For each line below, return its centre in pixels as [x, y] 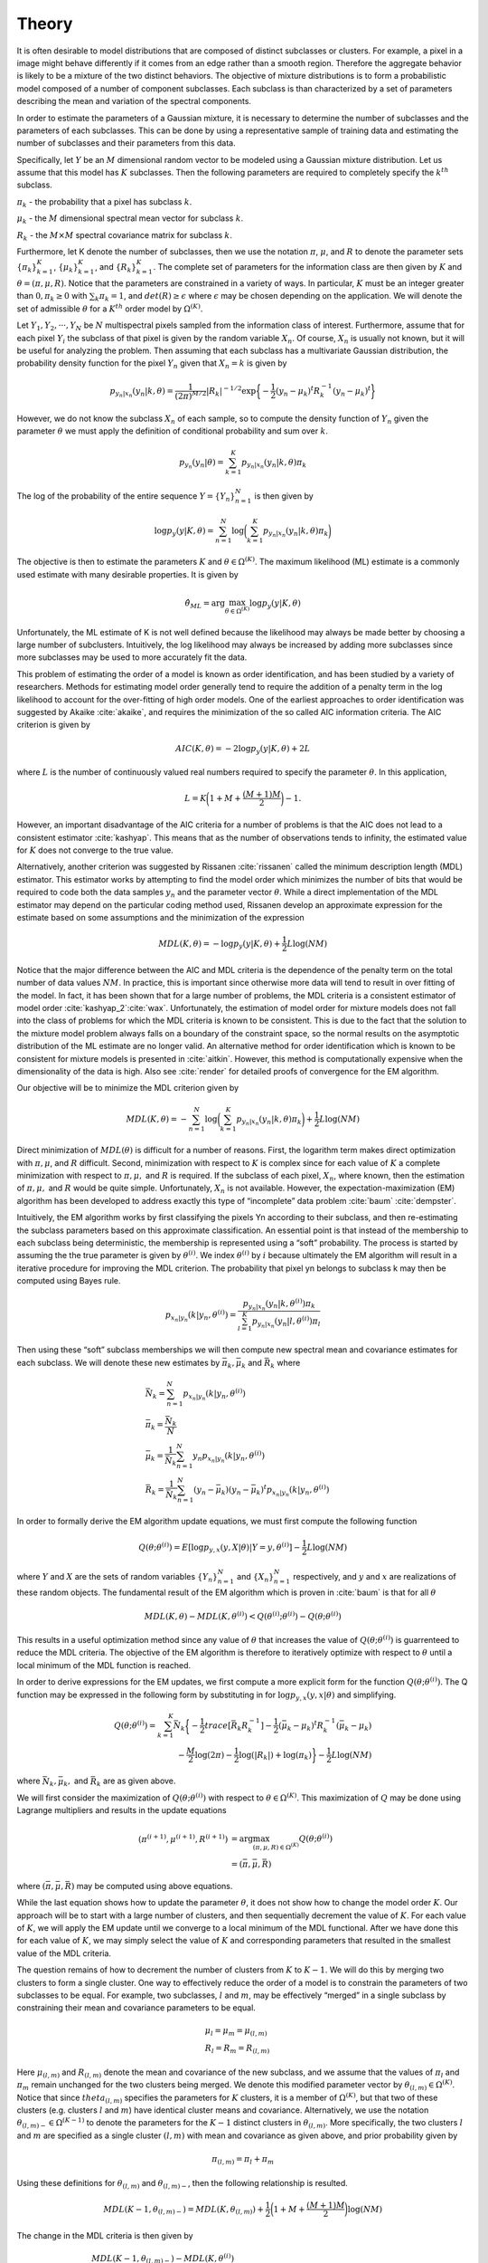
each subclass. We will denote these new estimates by [118, 1362]
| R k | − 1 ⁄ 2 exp [231, 391]
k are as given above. [136, 1782]
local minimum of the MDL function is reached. [104, 1665]
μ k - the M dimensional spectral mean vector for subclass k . [130, 220]
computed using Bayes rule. [69, 1281]
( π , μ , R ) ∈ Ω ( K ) [276, 1846]
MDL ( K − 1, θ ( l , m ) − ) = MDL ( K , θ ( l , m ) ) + [183, 2210]
